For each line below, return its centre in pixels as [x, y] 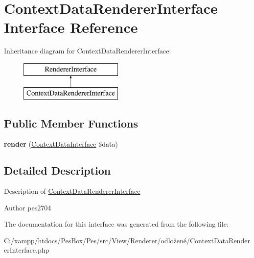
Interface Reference [71, 27]
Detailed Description [58, 170]
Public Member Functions [71, 123]
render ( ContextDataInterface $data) [61, 144]
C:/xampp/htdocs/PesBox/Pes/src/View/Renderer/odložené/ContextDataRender [127, 240]
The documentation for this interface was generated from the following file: [116, 224]
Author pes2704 [28, 207]
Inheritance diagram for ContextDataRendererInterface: [88, 51]
